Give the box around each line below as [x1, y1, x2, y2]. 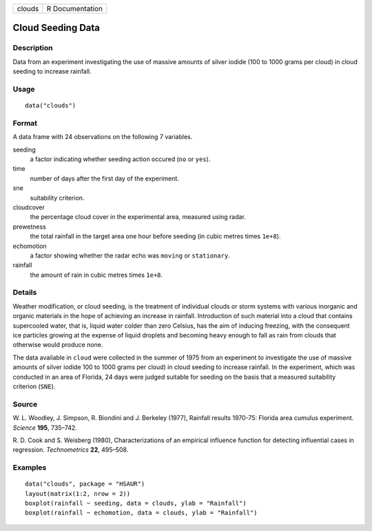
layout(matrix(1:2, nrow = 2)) [25, 490, 131, 497]
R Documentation [46, 4, 103, 13]
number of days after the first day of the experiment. [30, 174, 179, 183]
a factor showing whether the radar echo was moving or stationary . [30, 251, 230, 260]
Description [12, 43, 53, 53]
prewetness [12, 222, 46, 231]
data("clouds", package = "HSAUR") [25, 480, 145, 488]
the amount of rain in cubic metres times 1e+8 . [30, 271, 163, 279]
